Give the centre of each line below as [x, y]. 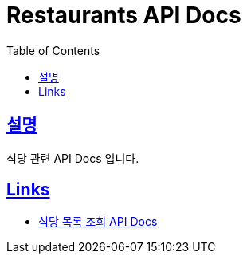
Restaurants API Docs [124, 15]
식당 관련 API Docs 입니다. [73, 158]
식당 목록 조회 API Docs [98, 222]
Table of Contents [53, 50]
